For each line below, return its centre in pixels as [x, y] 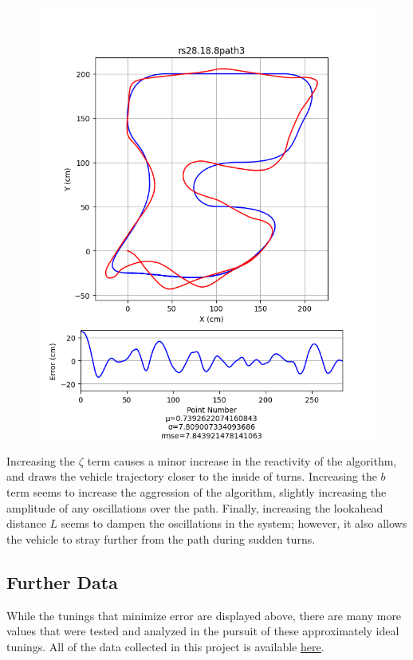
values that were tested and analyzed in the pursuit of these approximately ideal [203, 631]
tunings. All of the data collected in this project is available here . [165, 646]
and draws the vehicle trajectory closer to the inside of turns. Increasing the [192, 476]
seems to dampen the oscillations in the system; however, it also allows [234, 523]
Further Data [62, 581]
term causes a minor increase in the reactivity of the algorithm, [242, 460]
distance [26, 523]
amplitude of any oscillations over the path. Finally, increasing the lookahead [195, 507]
